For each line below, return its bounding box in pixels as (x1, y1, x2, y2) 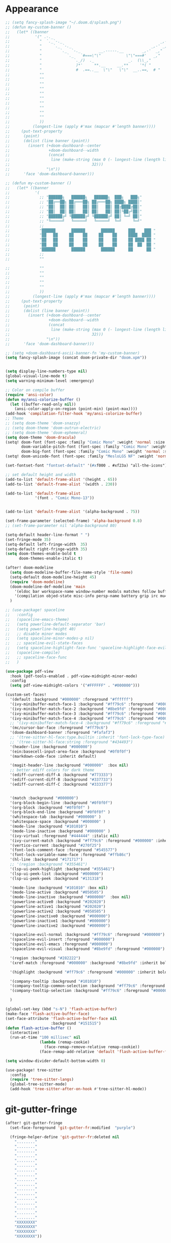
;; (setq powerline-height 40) (5, 626, 76, 631)
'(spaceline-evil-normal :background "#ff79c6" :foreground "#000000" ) (10, 932, 165, 937)
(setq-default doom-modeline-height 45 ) (10, 574, 97, 579)
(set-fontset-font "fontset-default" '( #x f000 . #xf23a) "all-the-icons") (5, 463, 167, 468)
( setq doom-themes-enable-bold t (5, 551, 76, 557)
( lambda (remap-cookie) (39, 1040, 90, 1045)
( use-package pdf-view (5, 669, 53, 674)
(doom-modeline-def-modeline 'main (10, 584, 85, 589)
